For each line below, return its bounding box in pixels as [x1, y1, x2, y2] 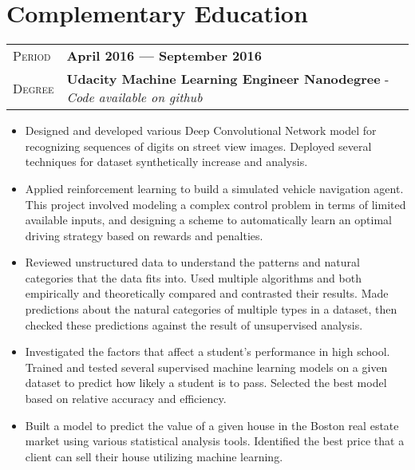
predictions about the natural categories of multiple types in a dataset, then [25, 301, 397, 318]
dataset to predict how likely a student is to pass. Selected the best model [25, 374, 387, 391]
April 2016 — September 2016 [66, 46, 262, 65]
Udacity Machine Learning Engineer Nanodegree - [66, 69, 389, 89]
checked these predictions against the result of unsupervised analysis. [25, 316, 363, 333]
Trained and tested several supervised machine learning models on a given [25, 358, 388, 375]
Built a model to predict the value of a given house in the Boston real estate [25, 417, 399, 433]
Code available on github [66, 88, 203, 107]
